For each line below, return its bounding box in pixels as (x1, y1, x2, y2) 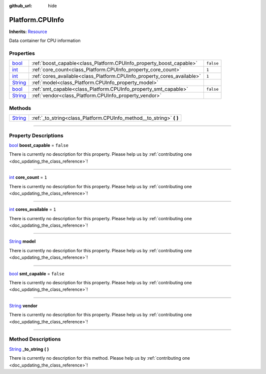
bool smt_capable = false (9, 271, 65, 276)
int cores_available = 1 (9, 206, 56, 212)
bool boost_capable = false (9, 142, 69, 148)
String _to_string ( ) (9, 346, 49, 352)
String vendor (9, 303, 38, 308)
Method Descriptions (9, 336, 61, 342)
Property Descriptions (9, 132, 64, 139)
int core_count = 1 (9, 174, 47, 180)
